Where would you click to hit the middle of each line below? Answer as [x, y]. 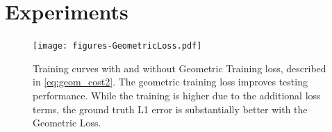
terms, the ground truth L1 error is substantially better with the [170, 109]
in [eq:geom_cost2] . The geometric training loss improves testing [170, 82]
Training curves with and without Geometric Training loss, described [180, 68]
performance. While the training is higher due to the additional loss [177, 95]
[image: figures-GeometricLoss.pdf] [117, 46]
